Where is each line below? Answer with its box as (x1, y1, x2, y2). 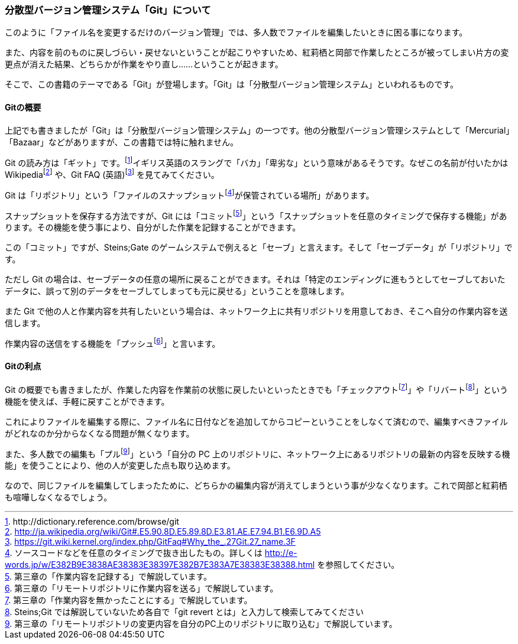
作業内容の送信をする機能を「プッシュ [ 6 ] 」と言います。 (5, 337, 221, 349)
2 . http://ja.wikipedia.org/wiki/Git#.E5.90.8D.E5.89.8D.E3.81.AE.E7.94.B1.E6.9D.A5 (5, 526, 321, 537)
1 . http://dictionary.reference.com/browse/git (5, 516, 179, 527)
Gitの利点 (5, 361, 41, 372)
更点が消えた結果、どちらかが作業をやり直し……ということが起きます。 (5, 59, 283, 70)
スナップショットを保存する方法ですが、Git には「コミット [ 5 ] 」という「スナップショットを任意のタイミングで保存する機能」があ (5, 209, 507, 221)
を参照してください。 (317, 560, 400, 570)
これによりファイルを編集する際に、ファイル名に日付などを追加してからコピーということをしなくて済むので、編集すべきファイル (5, 416, 508, 427)
